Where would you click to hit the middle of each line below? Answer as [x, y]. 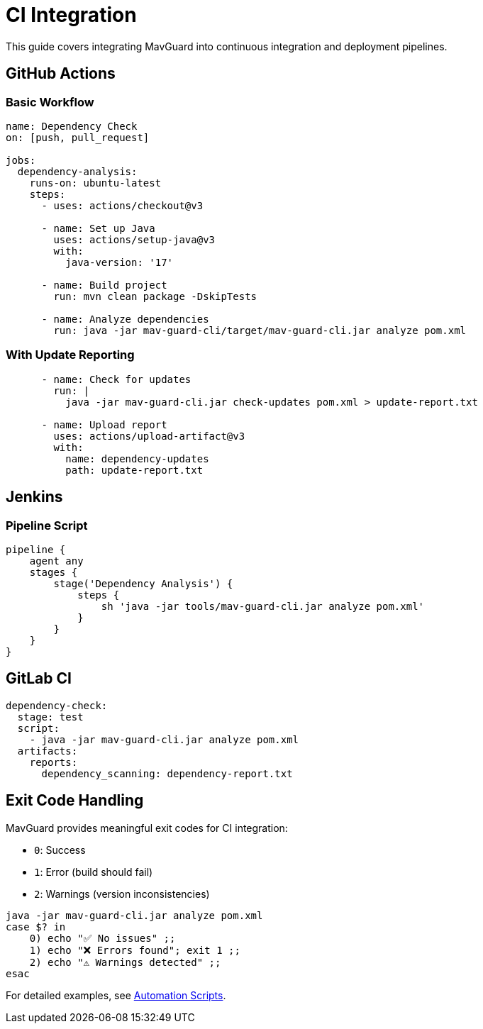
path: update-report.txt [134, 470]
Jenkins [34, 497]
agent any [56, 561]
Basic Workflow [50, 102]
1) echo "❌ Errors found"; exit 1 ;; [135, 950]
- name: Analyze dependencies [125, 319]
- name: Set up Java [98, 228]
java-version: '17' [120, 262]
